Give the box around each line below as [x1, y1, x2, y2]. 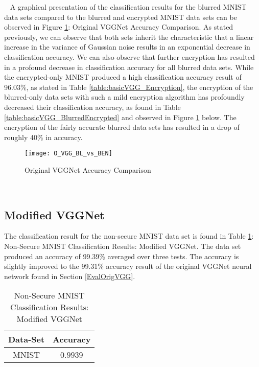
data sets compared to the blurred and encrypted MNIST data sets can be [4, 11, 237, 22]
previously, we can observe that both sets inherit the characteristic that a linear [4, 31, 254, 42]
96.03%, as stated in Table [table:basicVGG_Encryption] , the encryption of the [4, 81, 253, 92]
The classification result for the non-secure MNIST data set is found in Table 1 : [4, 231, 254, 241]
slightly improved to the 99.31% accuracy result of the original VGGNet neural [4, 261, 252, 271]
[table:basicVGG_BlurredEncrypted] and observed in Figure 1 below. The [4, 111, 237, 122]
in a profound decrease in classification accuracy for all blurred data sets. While [4, 61, 254, 72]
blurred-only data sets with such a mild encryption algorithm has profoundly [4, 91, 245, 102]
